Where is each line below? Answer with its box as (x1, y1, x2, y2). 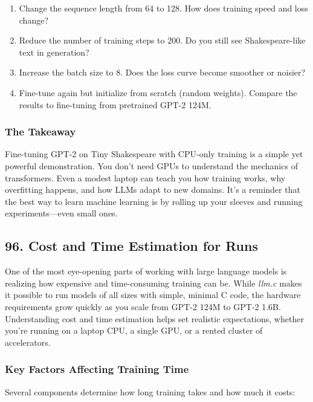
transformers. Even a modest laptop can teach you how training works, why (5, 171, 286, 184)
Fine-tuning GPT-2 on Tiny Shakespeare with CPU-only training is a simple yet (5, 148, 303, 160)
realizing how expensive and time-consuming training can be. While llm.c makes (5, 276, 302, 289)
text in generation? (19, 45, 89, 58)
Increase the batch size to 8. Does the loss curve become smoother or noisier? (19, 66, 306, 79)
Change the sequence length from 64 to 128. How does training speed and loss (19, 2, 308, 14)
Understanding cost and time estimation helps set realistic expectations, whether (5, 312, 304, 325)
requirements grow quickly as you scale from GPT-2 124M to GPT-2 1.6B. (5, 300, 281, 313)
